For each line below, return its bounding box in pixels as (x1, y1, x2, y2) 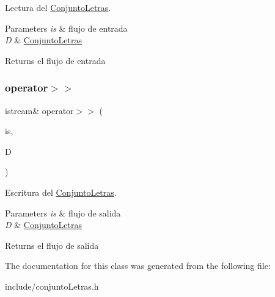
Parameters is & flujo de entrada (5, 21, 128, 34)
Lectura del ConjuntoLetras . (5, 1, 111, 13)
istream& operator (5, 104, 74, 116)
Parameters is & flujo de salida (5, 206, 121, 219)
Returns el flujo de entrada (5, 54, 106, 66)
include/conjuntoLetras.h (5, 279, 99, 292)
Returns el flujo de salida (5, 238, 99, 251)
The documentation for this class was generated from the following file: (5, 259, 271, 272)
